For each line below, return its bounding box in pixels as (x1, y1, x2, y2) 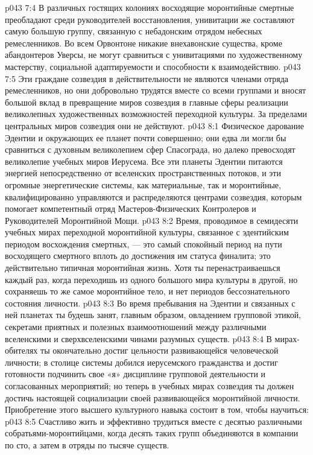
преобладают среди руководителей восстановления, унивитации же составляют (5, 13, 295, 25)
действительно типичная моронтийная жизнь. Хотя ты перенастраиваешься (5, 261, 280, 274)
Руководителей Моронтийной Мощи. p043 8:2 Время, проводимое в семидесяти (5, 214, 299, 226)
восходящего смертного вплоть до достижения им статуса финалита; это (5, 249, 271, 262)
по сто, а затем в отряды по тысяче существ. (5, 438, 169, 451)
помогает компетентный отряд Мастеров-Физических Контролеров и (5, 202, 256, 215)
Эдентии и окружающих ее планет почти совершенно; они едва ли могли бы (5, 131, 286, 144)
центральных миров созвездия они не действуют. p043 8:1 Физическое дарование (5, 119, 304, 132)
